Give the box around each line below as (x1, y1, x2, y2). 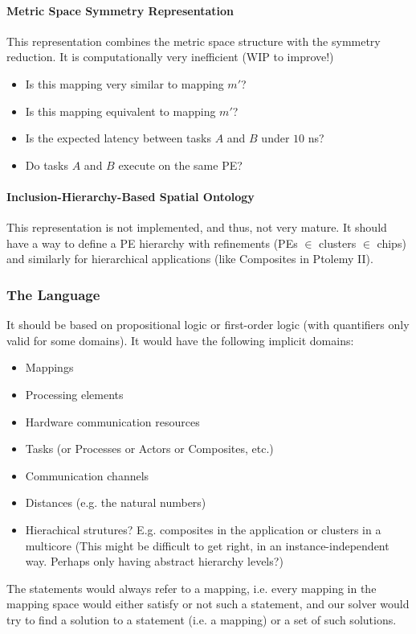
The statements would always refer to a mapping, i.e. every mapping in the (6, 579, 377, 596)
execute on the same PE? (118, 156, 243, 173)
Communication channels (25, 467, 149, 484)
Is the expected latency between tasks (25, 130, 211, 146)
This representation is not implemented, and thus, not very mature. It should (6, 219, 387, 236)
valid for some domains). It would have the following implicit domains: (6, 331, 354, 348)
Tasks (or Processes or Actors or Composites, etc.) (25, 440, 274, 457)
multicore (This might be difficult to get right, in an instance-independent (25, 537, 389, 554)
